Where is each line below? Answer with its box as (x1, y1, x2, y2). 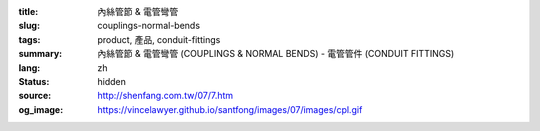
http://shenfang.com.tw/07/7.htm (97, 90, 234, 102)
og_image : (18, 103, 64, 115)
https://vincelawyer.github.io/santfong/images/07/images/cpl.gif (97, 103, 363, 115)
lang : (18, 61, 41, 74)
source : (18, 90, 52, 102)
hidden (97, 75, 127, 87)
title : (18, 6, 39, 17)
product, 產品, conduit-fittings (97, 33, 221, 45)
